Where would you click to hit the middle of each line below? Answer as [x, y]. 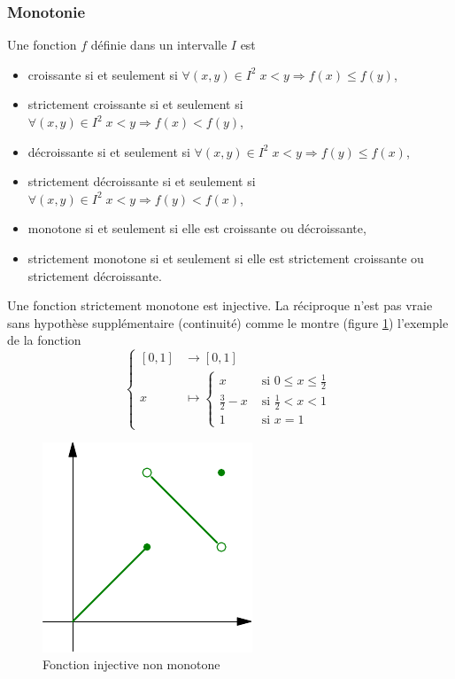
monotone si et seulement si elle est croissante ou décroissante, [197, 228]
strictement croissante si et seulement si [135, 104]
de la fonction [44, 340]
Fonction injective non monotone [131, 664]
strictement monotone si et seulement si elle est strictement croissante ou [226, 258]
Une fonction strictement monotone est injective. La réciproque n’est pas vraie [220, 305]
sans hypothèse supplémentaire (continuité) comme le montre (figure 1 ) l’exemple [228, 322]
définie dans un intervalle [159, 45]
